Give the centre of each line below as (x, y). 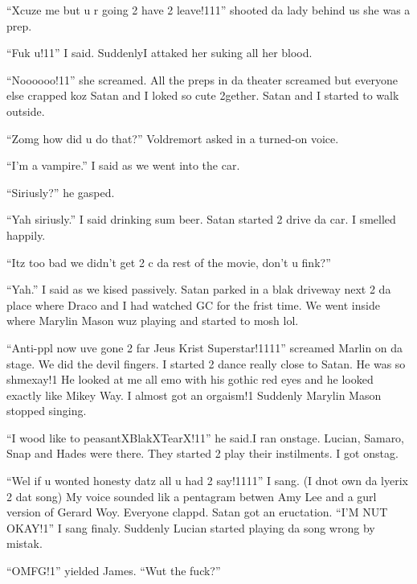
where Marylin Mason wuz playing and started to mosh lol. (153, 321)
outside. (26, 111)
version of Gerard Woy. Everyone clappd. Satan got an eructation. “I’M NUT (197, 512)
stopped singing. (47, 411)
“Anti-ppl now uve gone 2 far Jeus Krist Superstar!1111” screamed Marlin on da (205, 347)
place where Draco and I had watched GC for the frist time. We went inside (193, 304)
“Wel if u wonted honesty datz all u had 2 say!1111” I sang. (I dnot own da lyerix (207, 481)
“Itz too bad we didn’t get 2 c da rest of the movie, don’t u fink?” (169, 262)
